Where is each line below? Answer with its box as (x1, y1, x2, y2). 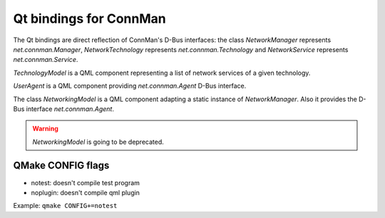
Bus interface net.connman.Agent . (13, 104, 114, 113)
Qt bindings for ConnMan (13, 11, 167, 26)
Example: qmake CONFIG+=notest (13, 202, 118, 210)
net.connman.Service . (13, 56, 78, 64)
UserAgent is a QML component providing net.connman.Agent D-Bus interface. (13, 82, 247, 90)
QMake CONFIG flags (13, 160, 110, 172)
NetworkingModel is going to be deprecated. (32, 137, 164, 146)
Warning (32, 125, 58, 133)
